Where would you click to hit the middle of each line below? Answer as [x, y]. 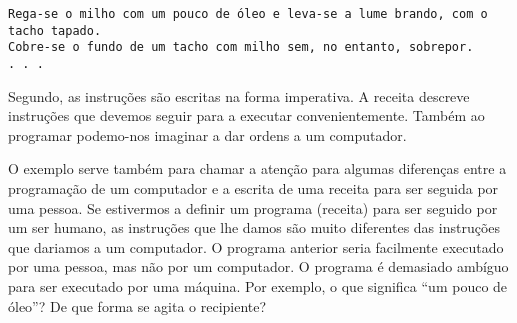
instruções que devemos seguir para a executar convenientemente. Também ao [246, 115]
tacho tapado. [55, 30]
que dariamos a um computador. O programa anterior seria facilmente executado [256, 246]
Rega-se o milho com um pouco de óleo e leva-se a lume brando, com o [248, 14]
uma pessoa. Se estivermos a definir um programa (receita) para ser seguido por [253, 207]
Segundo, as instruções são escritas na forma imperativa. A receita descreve [239, 95]
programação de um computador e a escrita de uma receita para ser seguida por [253, 188]
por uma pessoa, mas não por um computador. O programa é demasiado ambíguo [258, 266]
